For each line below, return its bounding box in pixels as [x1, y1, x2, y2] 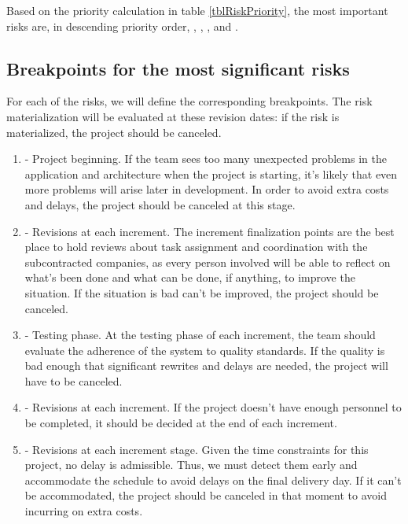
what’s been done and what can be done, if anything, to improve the [24, 269, 355, 286]
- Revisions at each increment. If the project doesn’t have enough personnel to [24, 399, 402, 415]
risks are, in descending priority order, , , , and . [6, 17, 238, 34]
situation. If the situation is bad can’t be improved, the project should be [24, 284, 379, 301]
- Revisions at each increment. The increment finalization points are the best [24, 223, 395, 239]
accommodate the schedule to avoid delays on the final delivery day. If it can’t [24, 471, 402, 488]
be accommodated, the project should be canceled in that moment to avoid [24, 487, 387, 504]
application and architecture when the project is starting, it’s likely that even [24, 165, 398, 182]
